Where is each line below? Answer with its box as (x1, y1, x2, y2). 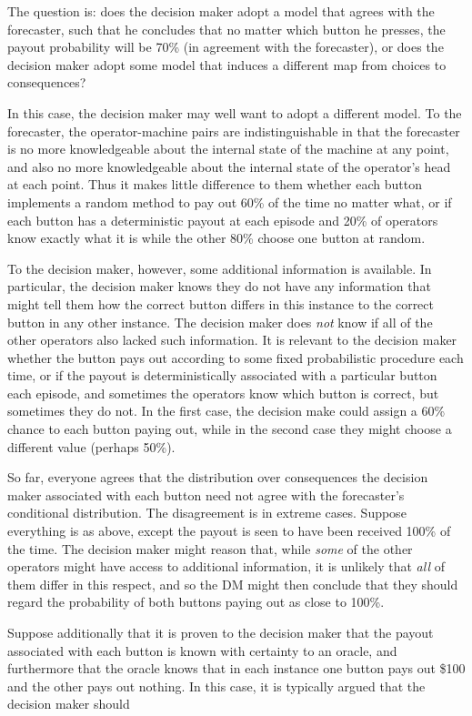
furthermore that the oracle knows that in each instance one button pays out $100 (7, 659, 466, 678)
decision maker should (7, 694, 130, 713)
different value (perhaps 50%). (7, 437, 176, 456)
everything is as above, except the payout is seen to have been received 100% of (7, 521, 451, 540)
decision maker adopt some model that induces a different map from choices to (7, 55, 447, 74)
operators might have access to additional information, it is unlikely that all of (7, 557, 445, 576)
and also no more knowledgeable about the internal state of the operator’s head (7, 156, 451, 176)
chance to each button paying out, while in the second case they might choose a (7, 419, 452, 439)
